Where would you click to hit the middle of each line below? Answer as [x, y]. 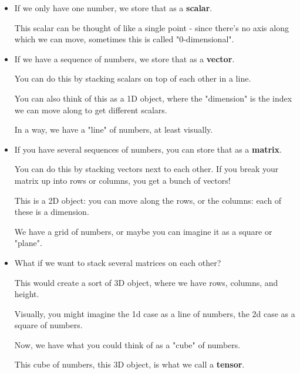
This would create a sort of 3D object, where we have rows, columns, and [146, 282]
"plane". [28, 243]
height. [27, 294]
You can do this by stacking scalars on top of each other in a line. [133, 78]
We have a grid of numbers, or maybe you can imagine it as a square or [143, 231]
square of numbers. [48, 325]
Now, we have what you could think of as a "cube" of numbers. [127, 344]
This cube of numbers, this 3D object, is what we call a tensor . [129, 364]
